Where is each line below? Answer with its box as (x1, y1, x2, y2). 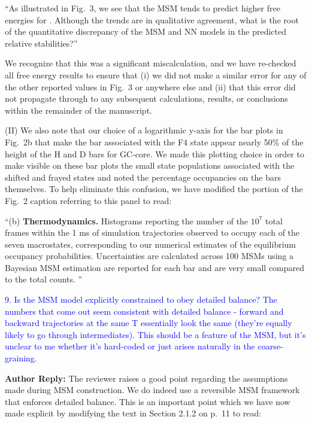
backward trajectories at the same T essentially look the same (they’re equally (5, 317, 292, 329)
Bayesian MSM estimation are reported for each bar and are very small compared (5, 261, 305, 273)
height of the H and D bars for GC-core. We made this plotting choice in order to (5, 147, 304, 160)
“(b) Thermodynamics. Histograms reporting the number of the (5, 214, 249, 227)
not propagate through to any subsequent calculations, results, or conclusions (5, 92, 288, 105)
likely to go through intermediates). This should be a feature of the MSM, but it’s (5, 328, 306, 340)
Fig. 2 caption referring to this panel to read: (5, 194, 172, 206)
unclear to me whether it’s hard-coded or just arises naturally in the (5, 340, 255, 352)
